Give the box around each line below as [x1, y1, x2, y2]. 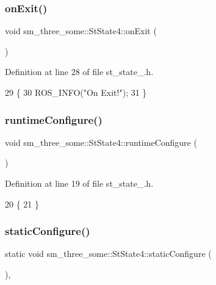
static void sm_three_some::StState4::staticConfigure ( [5, 247, 212, 260]
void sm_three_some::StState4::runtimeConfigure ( [5, 135, 197, 148]
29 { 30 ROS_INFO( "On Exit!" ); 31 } [5, 86, 147, 98]
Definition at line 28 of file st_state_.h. [5, 65, 154, 78]
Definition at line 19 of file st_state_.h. [5, 177, 154, 189]
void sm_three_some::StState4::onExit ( [5, 24, 157, 37]
